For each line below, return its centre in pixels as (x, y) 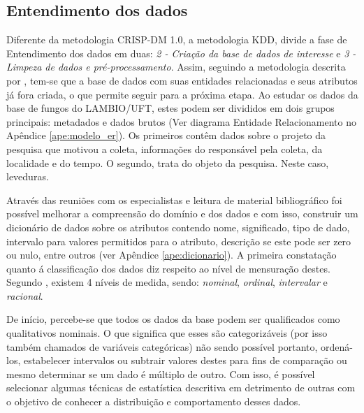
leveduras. (28, 176)
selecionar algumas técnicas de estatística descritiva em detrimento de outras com (181, 387)
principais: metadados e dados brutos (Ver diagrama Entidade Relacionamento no (181, 121)
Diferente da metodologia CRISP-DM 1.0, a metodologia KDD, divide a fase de (177, 39)
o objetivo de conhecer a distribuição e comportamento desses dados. (154, 401)
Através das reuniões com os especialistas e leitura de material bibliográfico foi (174, 200)
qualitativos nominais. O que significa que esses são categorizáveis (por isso (167, 333)
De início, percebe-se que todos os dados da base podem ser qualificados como (173, 319)
